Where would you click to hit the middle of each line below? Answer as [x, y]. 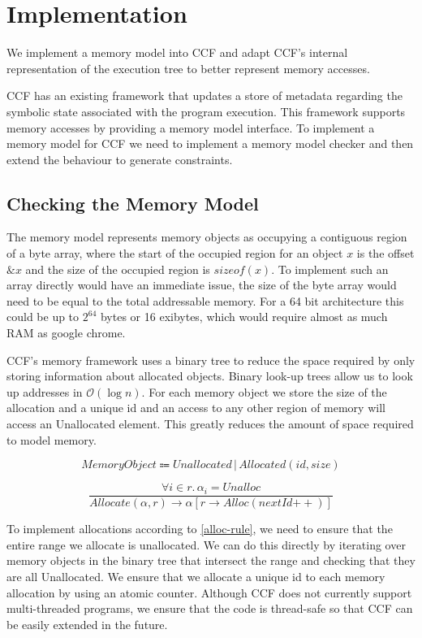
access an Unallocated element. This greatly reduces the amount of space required [210, 424]
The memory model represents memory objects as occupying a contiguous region [207, 237]
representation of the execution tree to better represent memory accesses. [188, 68]
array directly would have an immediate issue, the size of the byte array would [202, 285]
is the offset [385, 253]
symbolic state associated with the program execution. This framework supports [206, 111]
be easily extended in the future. [87, 624]
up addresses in [45, 391]
